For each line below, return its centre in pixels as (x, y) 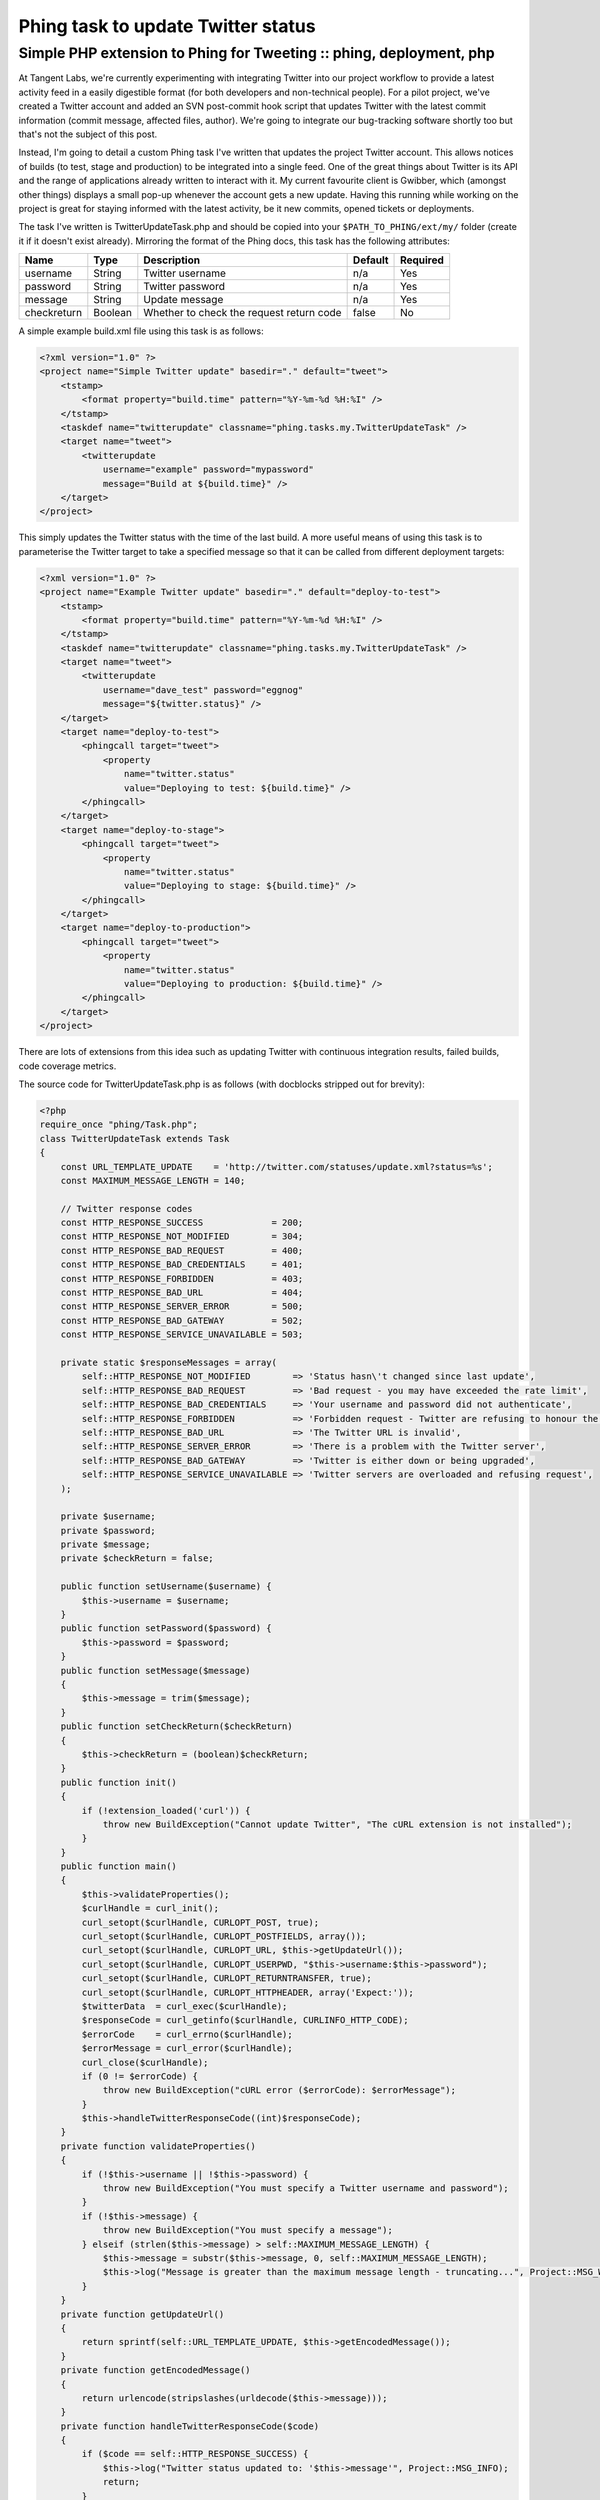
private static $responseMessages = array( (168, 1362)
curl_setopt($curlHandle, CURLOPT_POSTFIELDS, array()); (224, 1936)
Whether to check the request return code (242, 313)
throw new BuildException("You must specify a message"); (248, 2230)
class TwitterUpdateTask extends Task (134, 1138)
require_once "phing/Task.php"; (119, 1124)
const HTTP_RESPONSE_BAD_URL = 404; (182, 1293)
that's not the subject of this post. (88, 134)
